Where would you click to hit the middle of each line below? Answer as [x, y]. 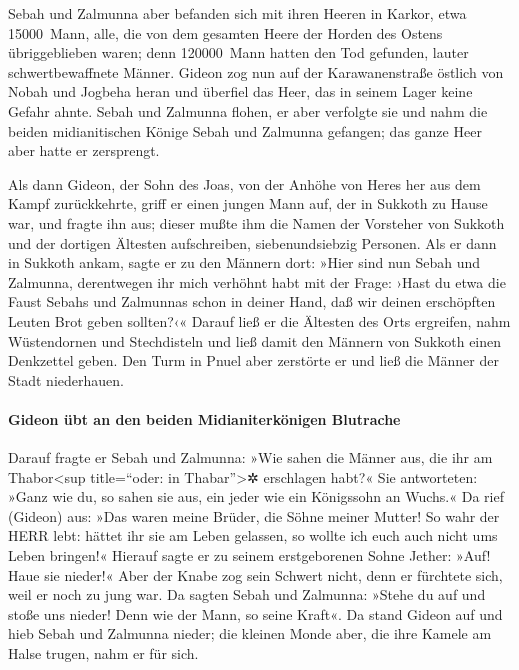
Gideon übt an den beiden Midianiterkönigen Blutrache [204, 418]
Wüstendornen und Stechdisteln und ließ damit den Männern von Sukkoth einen [255, 340]
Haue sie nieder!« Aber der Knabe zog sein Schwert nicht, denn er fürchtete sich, [255, 574]
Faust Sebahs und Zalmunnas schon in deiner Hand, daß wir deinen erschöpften [252, 301]
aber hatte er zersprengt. [84, 150]
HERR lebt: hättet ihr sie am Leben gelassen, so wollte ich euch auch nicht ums [253, 535]
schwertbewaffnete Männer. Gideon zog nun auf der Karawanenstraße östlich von [256, 71]
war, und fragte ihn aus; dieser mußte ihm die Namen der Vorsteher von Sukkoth [256, 222]
